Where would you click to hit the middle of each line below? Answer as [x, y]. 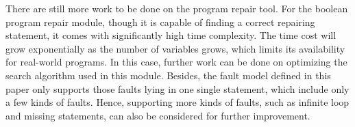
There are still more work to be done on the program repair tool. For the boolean [177, 8]
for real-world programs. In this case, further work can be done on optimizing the [176, 62]
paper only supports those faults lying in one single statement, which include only [177, 88]
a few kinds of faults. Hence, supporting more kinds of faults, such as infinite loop [177, 102]
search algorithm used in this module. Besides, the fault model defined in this [168, 75]
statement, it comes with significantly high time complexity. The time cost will [171, 35]
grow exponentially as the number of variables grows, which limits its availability [175, 48]
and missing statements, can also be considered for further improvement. [158, 115]
